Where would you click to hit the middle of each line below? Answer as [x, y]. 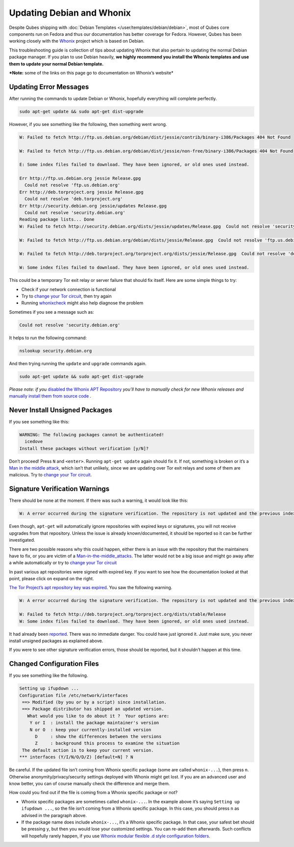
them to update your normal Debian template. [56, 64]
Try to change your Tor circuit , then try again [67, 296]
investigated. [22, 540]
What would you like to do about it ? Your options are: [98, 716]
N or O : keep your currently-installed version [90, 730]
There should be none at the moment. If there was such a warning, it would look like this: [98, 500]
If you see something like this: [39, 422]
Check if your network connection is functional [69, 289]
